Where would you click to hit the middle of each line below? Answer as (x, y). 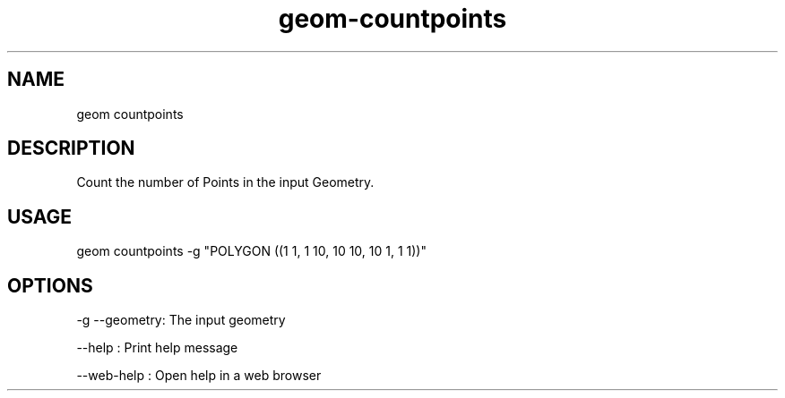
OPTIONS (50, 285)
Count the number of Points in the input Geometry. (225, 182)
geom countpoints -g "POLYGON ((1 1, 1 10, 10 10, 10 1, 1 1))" (251, 251)
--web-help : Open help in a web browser (199, 376)
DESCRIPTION (71, 148)
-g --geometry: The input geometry (181, 320)
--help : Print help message (157, 348)
